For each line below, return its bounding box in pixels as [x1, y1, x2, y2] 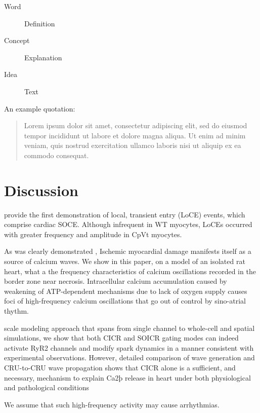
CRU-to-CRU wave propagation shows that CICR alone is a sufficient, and [4, 362, 236, 372]
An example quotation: [4, 103, 75, 114]
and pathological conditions [4, 382, 90, 393]
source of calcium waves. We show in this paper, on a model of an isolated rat [4, 256, 245, 267]
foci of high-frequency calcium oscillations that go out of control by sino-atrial [4, 295, 246, 306]
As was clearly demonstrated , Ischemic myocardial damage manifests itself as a [4, 246, 251, 256]
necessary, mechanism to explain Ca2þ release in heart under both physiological [4, 372, 251, 383]
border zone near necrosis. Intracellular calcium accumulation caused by [4, 276, 227, 286]
